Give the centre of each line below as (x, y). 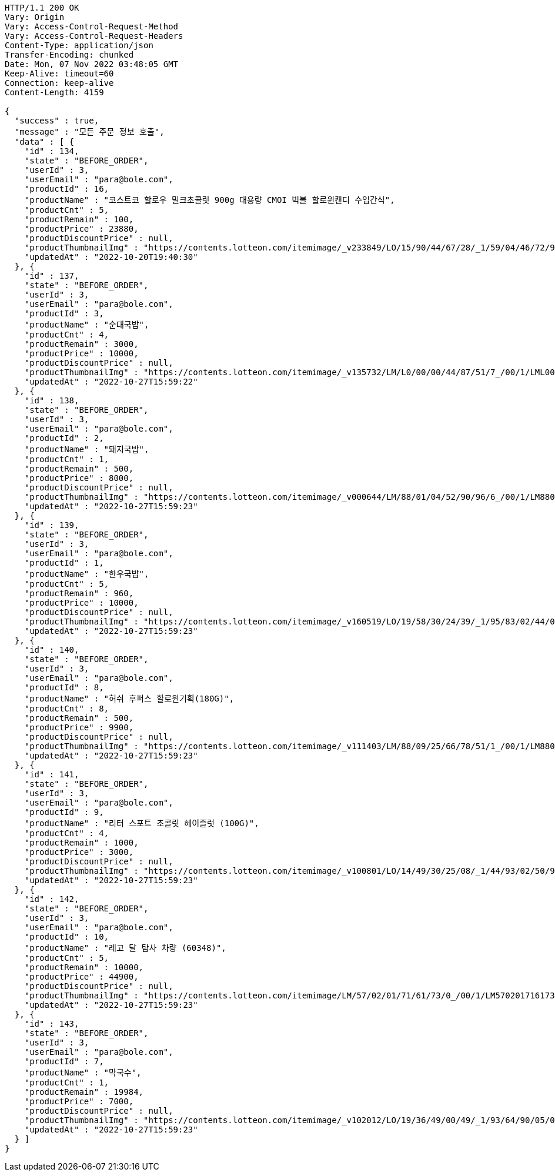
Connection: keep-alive (59, 83)
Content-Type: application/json (79, 45)
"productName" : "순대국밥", (87, 325)
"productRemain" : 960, (79, 593)
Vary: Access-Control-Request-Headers (94, 36)
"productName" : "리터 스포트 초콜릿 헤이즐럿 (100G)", (142, 823)
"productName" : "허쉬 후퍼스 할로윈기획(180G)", (129, 699)
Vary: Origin (35, 17)
